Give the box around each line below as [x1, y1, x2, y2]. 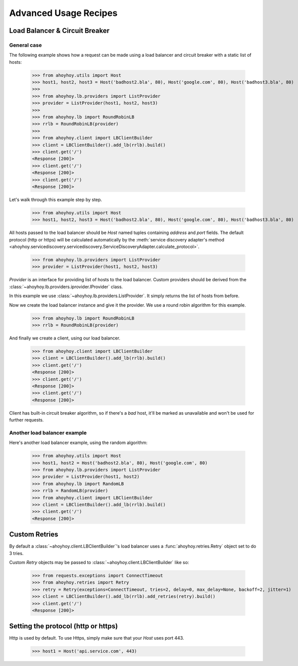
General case [9, 41, 42, 48]
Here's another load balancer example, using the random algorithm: [9, 440, 148, 445]
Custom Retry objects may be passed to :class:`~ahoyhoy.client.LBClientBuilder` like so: [9, 559, 189, 565]
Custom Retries [9, 530, 59, 539]
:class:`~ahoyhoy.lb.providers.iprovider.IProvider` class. [9, 284, 123, 290]
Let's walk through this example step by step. [9, 197, 102, 203]
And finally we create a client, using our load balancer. [9, 335, 121, 341]
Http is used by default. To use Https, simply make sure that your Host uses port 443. [9, 635, 184, 641]
